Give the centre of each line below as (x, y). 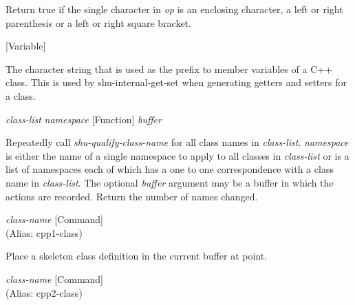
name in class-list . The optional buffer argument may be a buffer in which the (170, 182)
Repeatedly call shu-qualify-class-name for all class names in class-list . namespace (177, 142)
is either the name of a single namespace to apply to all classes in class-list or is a (177, 155)
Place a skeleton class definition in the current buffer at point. (137, 256)
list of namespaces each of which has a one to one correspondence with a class (170, 169)
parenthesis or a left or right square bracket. (98, 22)
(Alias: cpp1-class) (44, 232)
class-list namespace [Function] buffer (84, 119)
